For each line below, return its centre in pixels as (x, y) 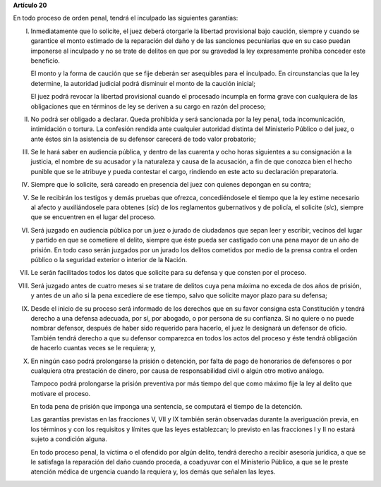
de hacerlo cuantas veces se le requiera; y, (93, 348)
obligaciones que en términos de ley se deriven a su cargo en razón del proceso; (148, 106)
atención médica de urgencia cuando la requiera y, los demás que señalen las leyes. (153, 471)
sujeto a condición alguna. (69, 439)
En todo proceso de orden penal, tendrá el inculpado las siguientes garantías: (126, 18)
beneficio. (45, 61)
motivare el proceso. (61, 393)
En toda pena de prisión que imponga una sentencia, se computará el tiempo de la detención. (167, 407)
